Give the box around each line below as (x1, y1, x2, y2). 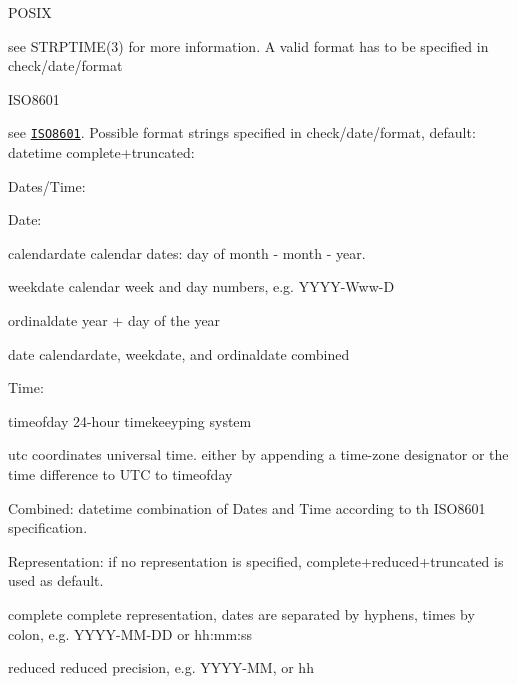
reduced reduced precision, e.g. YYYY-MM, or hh (8, 657, 314, 678)
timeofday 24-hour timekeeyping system (8, 410, 252, 431)
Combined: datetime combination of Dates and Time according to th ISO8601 (8, 497, 486, 518)
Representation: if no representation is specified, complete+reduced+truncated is (8, 550, 504, 571)
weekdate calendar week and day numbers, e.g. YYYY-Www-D (8, 276, 395, 297)
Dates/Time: (8, 175, 86, 196)
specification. (8, 517, 88, 538)
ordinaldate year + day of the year (8, 310, 221, 330)
